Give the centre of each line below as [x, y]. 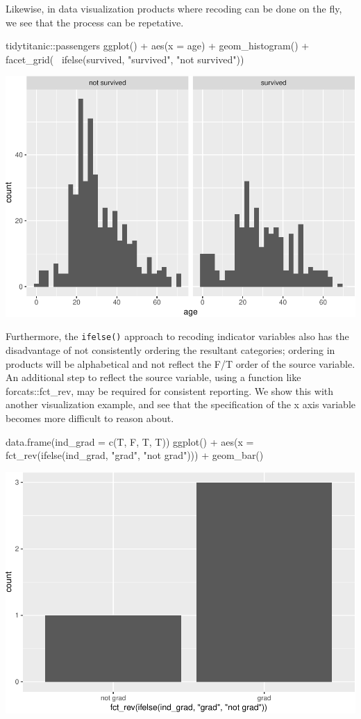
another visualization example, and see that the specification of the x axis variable [180, 404]
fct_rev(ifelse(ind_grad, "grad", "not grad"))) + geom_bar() [135, 455]
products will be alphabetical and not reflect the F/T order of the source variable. [180, 363]
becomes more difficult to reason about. [90, 418]
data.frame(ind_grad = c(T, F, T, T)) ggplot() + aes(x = [130, 441]
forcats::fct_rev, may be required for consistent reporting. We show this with [170, 390]
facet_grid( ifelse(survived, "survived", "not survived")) [125, 59]
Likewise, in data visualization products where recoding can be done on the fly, [174, 8]
